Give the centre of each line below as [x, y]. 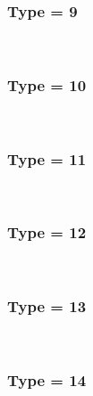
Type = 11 [47, 158]
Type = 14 [47, 379]
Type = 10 [47, 84]
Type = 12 [47, 232]
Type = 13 [47, 306]
